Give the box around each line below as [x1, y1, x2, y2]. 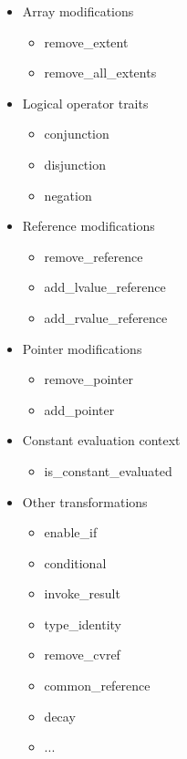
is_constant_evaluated [44, 461, 172, 480]
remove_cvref [44, 645, 120, 664]
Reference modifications [22, 216, 155, 235]
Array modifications [22, 2, 134, 20]
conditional [44, 553, 107, 572]
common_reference [44, 676, 151, 695]
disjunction [44, 154, 106, 173]
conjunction [44, 124, 109, 143]
